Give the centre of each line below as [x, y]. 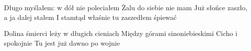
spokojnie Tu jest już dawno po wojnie [62, 42]
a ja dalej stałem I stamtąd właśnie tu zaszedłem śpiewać [90, 17]
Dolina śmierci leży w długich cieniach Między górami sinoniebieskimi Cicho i [121, 33]
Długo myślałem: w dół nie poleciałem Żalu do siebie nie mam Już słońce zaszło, [126, 7]
